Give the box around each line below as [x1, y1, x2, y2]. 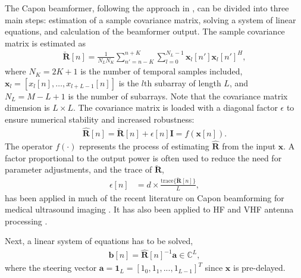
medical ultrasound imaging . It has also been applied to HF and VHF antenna [5, 203, 294, 215]
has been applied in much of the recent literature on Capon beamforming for [5, 191, 284, 204]
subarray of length [154, 76, 221, 89]
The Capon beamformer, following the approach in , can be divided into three [5, 2, 289, 14]
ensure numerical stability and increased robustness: [5, 113, 195, 125]
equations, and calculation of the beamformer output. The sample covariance [5, 25, 285, 38]
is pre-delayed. [233, 261, 286, 274]
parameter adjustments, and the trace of [5, 163, 152, 176]
